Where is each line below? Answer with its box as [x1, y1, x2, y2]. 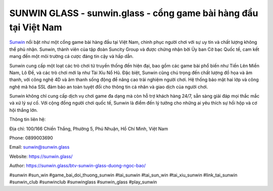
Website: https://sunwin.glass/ [9, 153, 73, 159]
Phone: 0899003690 [9, 135, 53, 141]
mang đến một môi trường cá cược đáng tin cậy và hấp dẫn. [9, 53, 134, 59]
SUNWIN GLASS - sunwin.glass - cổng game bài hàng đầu [9, 8, 258, 19]
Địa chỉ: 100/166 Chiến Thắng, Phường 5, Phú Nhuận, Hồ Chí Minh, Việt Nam [9, 125, 168, 132]
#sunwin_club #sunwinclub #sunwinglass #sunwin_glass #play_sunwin [9, 179, 157, 185]
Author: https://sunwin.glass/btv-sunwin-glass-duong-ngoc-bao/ [9, 163, 146, 169]
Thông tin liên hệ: [9, 116, 46, 122]
